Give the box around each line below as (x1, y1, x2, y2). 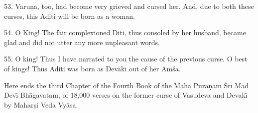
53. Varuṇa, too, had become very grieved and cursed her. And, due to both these (4, 1, 254, 11)
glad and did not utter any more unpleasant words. (4, 37, 160, 47)
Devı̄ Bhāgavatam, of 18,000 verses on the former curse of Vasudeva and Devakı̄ (4, 90, 248, 100)
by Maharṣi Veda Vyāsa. (4, 99, 78, 110)
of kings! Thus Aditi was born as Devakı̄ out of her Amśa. (4, 63, 181, 73)
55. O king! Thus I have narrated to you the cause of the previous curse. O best (4, 54, 248, 64)
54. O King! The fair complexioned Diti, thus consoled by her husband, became (4, 27, 246, 38)
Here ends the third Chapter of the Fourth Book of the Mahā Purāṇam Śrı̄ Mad (4, 80, 249, 90)
